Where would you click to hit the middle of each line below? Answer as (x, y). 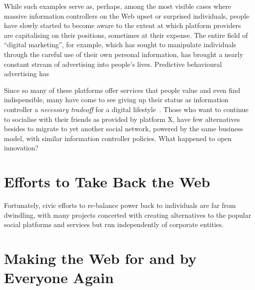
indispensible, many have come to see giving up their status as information (116, 100)
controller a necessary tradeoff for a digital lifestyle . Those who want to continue (126, 109)
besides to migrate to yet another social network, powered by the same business (124, 129)
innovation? (21, 148)
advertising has (26, 73)
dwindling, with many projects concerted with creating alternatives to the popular (127, 215)
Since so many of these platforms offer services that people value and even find (122, 90)
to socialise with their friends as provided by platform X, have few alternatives (122, 119)
